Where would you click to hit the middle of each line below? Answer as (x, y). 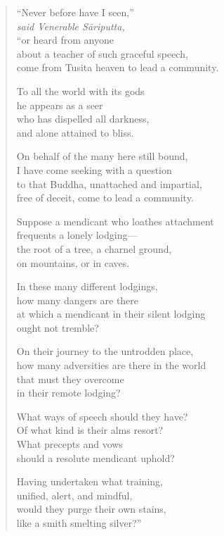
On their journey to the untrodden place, (105, 351)
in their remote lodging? (68, 393)
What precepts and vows (70, 444)
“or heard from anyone (65, 40)
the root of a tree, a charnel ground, (94, 248)
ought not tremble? (58, 327)
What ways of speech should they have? (102, 416)
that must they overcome (70, 379)
